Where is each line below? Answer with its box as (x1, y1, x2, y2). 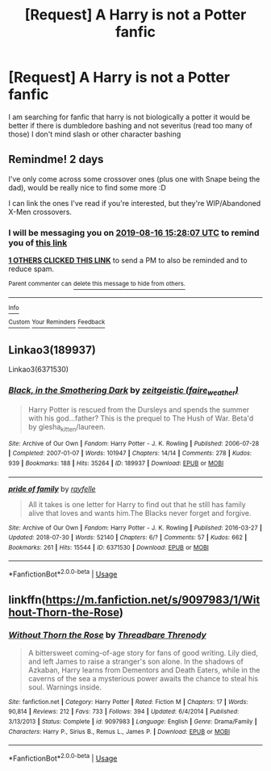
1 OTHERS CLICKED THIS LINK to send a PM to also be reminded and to (8, 256, 248, 266)
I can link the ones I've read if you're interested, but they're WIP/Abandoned (8, 198, 261, 207)
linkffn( (8, 593, 46, 606)
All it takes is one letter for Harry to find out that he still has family (27, 499, 246, 509)
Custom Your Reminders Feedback (8, 318, 106, 326)
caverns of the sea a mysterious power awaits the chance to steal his (27, 673, 259, 683)
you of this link (8, 237, 68, 248)
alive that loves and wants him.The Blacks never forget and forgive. (27, 508, 252, 517)
